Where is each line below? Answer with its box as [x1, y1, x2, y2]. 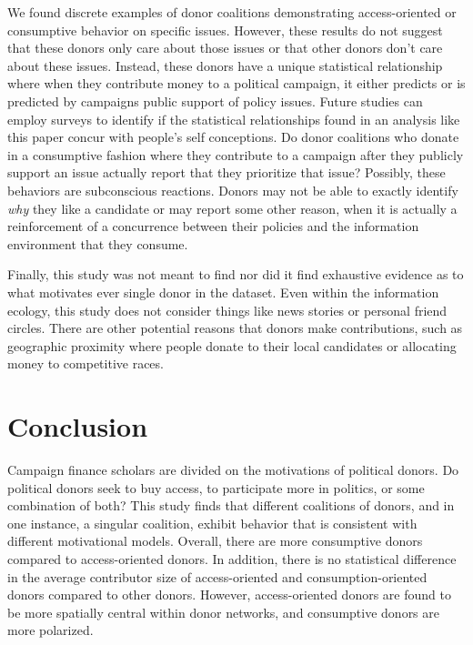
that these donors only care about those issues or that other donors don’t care [7, 38, 443, 57]
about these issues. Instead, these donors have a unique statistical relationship [7, 55, 443, 75]
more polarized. [7, 620, 94, 640]
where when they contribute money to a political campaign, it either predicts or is [7, 74, 466, 93]
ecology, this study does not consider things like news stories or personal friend [7, 300, 448, 319]
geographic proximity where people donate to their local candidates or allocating [7, 336, 457, 355]
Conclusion [7, 408, 148, 445]
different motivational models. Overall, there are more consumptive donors [7, 531, 423, 550]
